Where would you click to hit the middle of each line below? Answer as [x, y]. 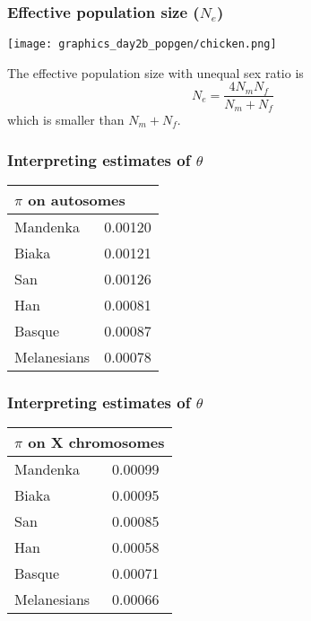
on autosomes [77, 199]
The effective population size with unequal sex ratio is [155, 72]
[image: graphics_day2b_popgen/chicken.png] [142, 44]
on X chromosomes [96, 442]
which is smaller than [66, 119]
